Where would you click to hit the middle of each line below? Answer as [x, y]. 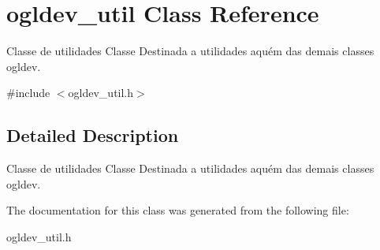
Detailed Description [93, 135]
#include [28, 93]
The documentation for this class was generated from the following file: [178, 210]
